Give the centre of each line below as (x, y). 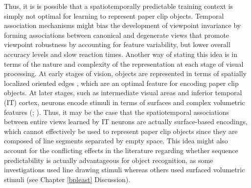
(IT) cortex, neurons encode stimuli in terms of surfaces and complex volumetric (125, 102)
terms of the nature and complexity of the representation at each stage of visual (124, 64)
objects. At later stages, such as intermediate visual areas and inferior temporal (123, 93)
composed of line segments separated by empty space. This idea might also (116, 141)
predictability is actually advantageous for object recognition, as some (109, 160)
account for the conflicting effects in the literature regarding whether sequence (121, 150)
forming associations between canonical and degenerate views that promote (117, 35)
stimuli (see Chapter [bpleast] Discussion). (67, 179)
